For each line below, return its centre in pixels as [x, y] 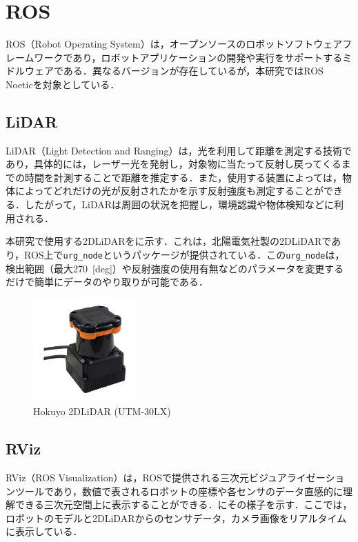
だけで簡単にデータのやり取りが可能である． [107, 282]
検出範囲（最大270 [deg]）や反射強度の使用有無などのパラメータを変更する [175, 268]
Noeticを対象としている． [63, 84]
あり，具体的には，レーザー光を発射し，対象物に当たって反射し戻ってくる [173, 164]
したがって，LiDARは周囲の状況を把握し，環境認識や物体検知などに [179, 204]
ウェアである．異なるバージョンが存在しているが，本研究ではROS [174, 71]
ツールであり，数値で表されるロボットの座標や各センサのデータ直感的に [179, 491]
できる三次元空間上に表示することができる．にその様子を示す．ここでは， [183, 504]
